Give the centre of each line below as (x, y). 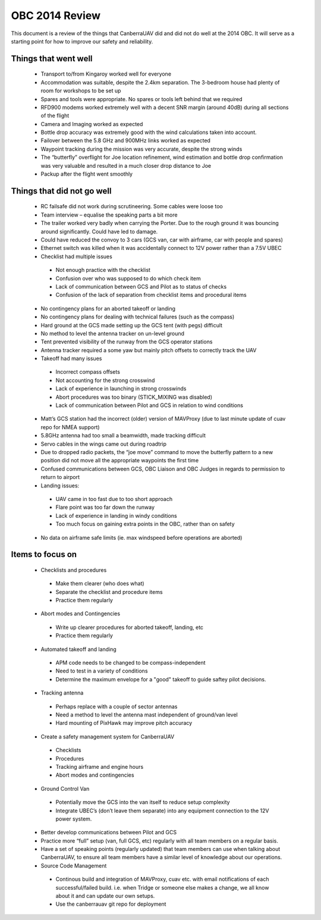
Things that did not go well (61, 191)
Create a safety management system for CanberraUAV (108, 736)
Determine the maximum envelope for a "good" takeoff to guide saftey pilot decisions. (161, 679)
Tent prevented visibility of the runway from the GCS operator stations (127, 342)
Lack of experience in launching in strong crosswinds (121, 389)
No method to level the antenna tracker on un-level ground (112, 333)
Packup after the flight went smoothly (87, 174)
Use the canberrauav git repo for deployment (111, 904)
